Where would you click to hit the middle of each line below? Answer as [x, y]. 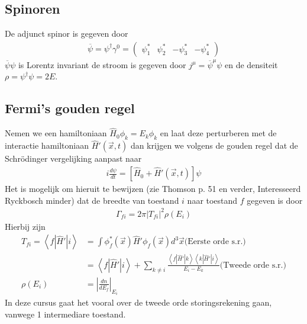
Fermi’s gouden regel [70, 108]
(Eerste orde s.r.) [215, 242]
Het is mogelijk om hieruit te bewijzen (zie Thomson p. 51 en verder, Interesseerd [153, 189]
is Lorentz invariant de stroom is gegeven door [102, 64]
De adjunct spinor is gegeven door [67, 33]
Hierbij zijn [25, 226]
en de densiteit [251, 64]
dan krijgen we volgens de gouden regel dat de [214, 145]
